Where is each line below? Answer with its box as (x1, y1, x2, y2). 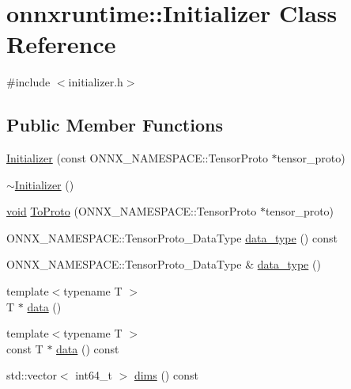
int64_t (75, 367, 112, 383)
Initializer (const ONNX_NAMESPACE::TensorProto (6, 150, 268, 166)
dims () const (134, 367, 198, 383)
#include (6, 74, 51, 90)
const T (6, 340, 43, 357)
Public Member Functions (6, 113, 223, 137)
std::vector (6, 367, 57, 383)
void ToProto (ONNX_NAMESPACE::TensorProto (6, 203, 257, 219)
